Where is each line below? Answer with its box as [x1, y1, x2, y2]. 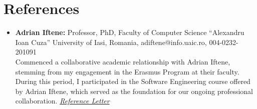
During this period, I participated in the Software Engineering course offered [15, 76, 250, 86]
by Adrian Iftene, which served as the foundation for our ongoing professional [15, 85, 253, 96]
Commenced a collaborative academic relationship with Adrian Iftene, [15, 56, 230, 66]
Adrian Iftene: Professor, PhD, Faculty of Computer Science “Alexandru [15, 27, 244, 37]
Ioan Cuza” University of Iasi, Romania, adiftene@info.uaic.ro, [15, 36, 207, 47]
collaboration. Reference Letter [15, 95, 110, 106]
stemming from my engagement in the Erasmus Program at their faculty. [15, 66, 239, 76]
